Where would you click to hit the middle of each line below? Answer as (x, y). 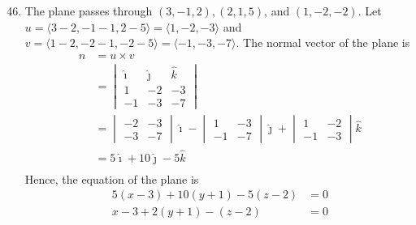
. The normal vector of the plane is (323, 42)
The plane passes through (89, 11)
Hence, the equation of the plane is (112, 178)
